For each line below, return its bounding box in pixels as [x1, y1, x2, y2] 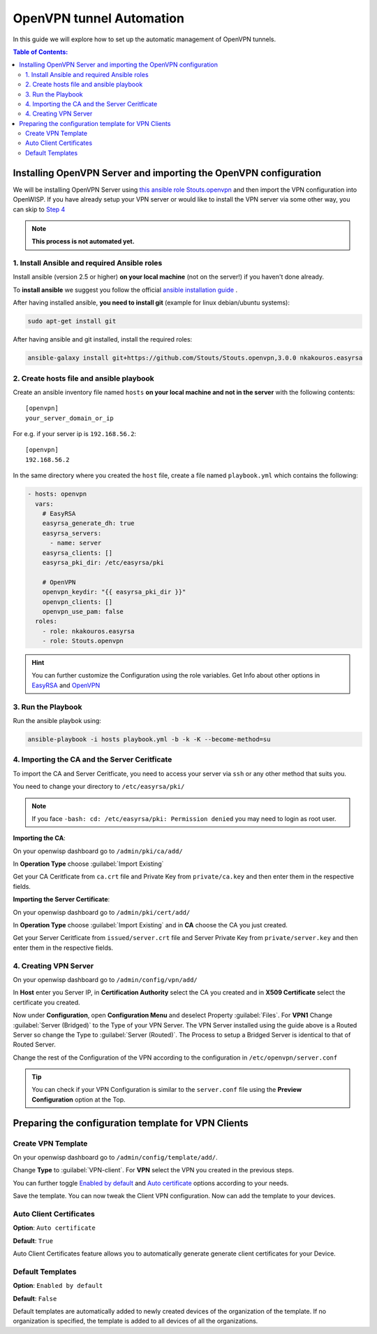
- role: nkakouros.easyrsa [42, 627, 135, 635]
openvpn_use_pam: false [42, 608, 124, 615]
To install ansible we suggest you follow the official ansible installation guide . [13, 286, 238, 294]
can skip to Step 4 [13, 205, 66, 213]
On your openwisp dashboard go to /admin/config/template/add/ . [13, 1153, 218, 1162]
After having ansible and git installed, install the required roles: [13, 335, 193, 344]
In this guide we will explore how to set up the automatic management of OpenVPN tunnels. [13, 35, 276, 43]
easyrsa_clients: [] [42, 549, 113, 556]
